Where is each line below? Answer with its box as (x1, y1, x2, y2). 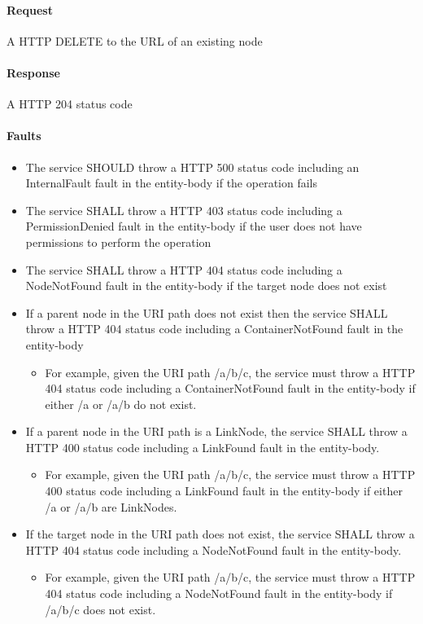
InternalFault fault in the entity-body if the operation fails (25, 174, 317, 191)
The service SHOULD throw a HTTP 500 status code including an (25, 158, 360, 175)
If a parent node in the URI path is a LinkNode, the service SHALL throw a (25, 423, 408, 440)
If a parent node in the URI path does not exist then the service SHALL (25, 304, 388, 321)
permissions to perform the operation (25, 233, 211, 250)
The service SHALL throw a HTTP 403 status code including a (25, 201, 342, 218)
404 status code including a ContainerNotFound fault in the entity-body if (45, 380, 416, 397)
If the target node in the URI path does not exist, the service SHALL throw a (25, 525, 415, 543)
